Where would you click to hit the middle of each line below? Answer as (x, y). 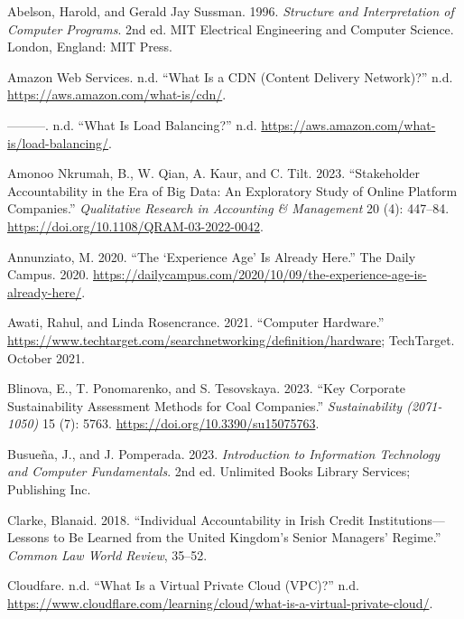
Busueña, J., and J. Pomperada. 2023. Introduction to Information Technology (223, 453)
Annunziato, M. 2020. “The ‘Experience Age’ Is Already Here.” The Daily (212, 256)
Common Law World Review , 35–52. (107, 554)
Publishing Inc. (49, 489)
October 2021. (46, 357)
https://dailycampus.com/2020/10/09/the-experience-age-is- (260, 274)
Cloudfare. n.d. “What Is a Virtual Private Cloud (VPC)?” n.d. (183, 585)
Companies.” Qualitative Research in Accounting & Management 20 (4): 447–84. (228, 208)
